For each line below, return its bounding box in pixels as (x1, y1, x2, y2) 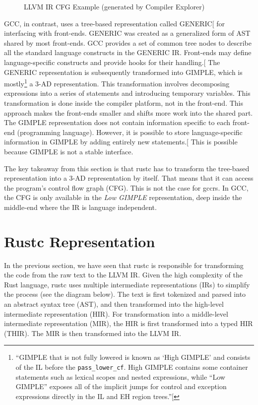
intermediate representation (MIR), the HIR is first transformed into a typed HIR (4, 318, 253, 329)
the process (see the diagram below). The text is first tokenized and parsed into (4, 289, 246, 299)
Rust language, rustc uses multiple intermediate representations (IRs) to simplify (4, 279, 250, 289)
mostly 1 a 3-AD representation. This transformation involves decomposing (4, 77, 230, 88)
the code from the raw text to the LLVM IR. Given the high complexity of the (4, 270, 243, 280)
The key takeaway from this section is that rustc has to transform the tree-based (4, 163, 250, 173)
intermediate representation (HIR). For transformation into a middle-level (4, 308, 228, 319)
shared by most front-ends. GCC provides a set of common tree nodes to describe (4, 37, 252, 48)
